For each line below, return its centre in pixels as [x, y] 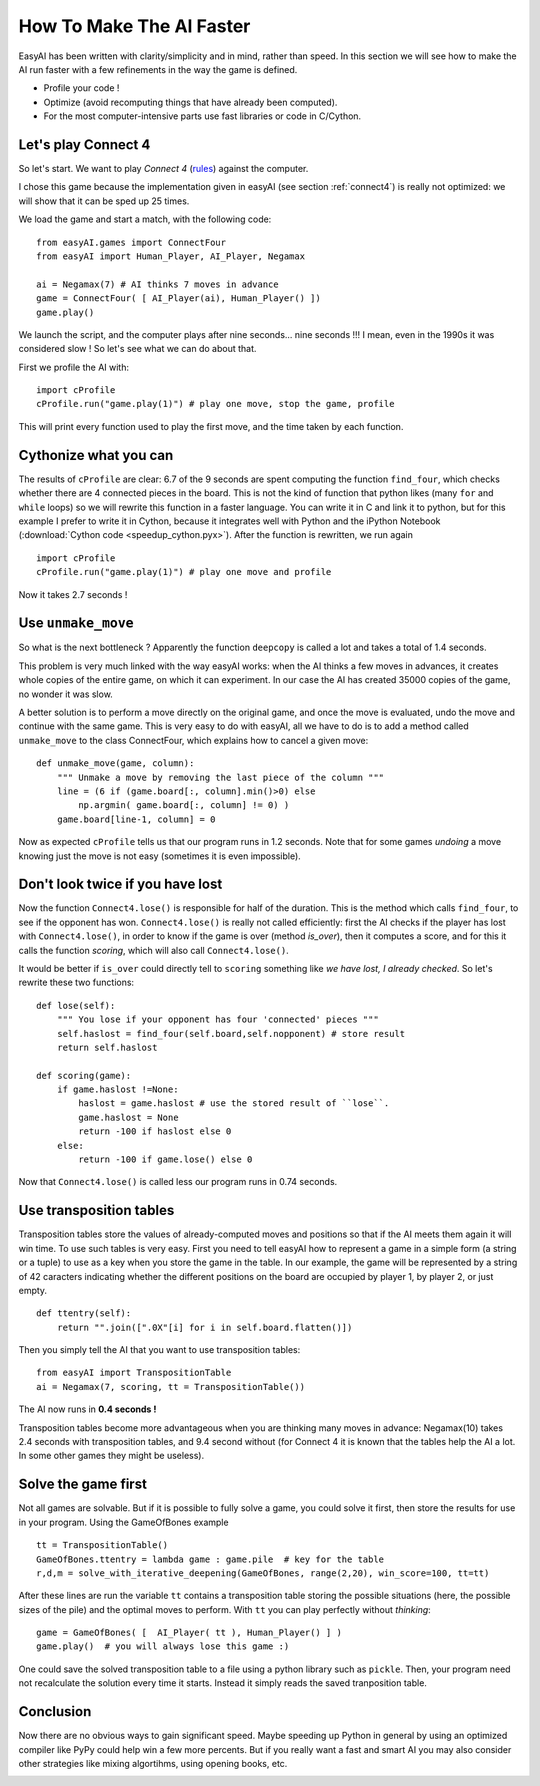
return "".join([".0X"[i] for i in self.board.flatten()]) [204, 1327]
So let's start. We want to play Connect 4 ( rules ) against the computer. [163, 169]
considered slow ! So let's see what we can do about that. [137, 349]
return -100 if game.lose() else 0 [165, 1159]
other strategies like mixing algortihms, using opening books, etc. [153, 1763]
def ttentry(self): [84, 1313]
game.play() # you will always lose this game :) [163, 1646]
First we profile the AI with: [74, 367]
